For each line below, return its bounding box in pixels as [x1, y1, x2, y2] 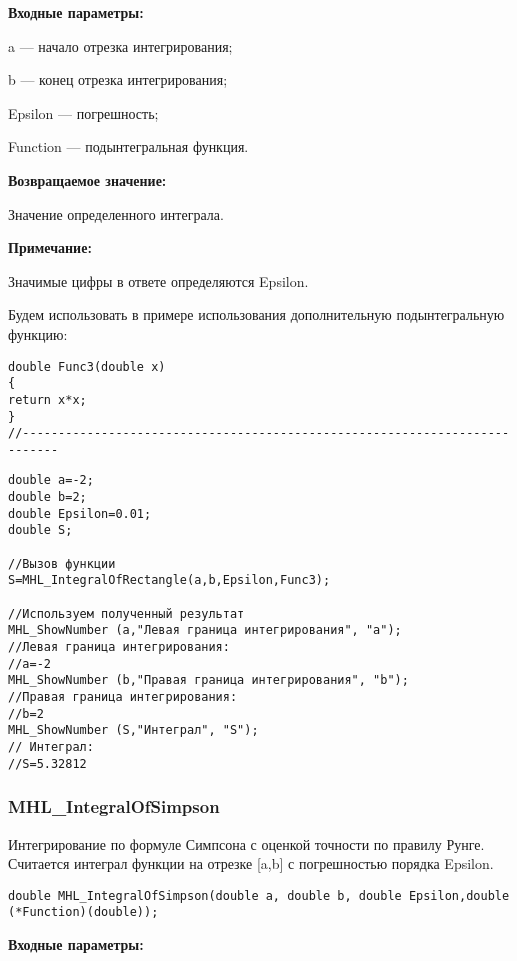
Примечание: [8, 237, 92, 258]
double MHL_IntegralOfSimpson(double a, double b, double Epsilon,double [8, 888, 510, 903]
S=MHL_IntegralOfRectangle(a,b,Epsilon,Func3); [8, 573, 331, 588]
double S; [8, 523, 73, 538]
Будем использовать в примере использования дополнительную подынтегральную [8, 304, 505, 325]
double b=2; [8, 490, 87, 505]
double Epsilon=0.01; [8, 506, 152, 521]
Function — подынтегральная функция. [8, 136, 249, 157]
